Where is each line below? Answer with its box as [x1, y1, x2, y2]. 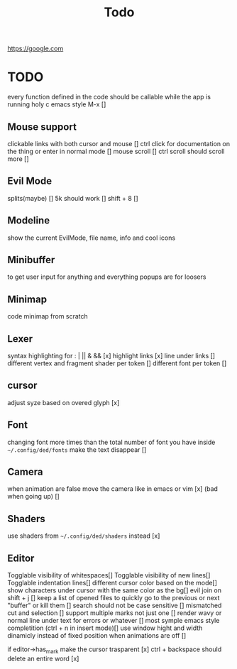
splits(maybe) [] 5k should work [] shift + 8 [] [7, 194, 138, 202]
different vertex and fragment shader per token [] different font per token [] [7, 359, 227, 367]
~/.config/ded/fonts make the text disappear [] [7, 445, 147, 454]
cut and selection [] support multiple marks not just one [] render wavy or [7, 609, 222, 617]
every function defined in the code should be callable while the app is [7, 93, 211, 101]
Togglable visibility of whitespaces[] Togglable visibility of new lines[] [7, 571, 211, 580]
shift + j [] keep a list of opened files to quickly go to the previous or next [7, 594, 220, 602]
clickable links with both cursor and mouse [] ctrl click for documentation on [7, 139, 231, 148]
